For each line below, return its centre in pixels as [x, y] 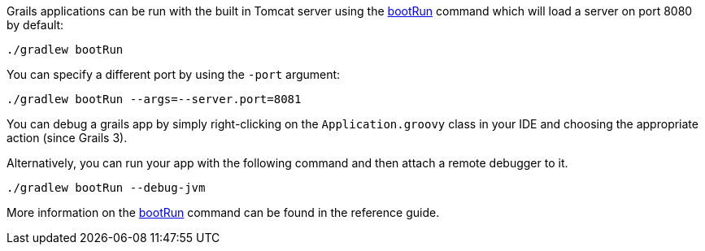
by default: [35, 25]
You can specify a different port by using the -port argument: [174, 74]
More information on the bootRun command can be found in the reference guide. [223, 212]
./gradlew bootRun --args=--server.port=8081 [154, 99]
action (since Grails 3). [67, 138]
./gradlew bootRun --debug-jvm [106, 188]
